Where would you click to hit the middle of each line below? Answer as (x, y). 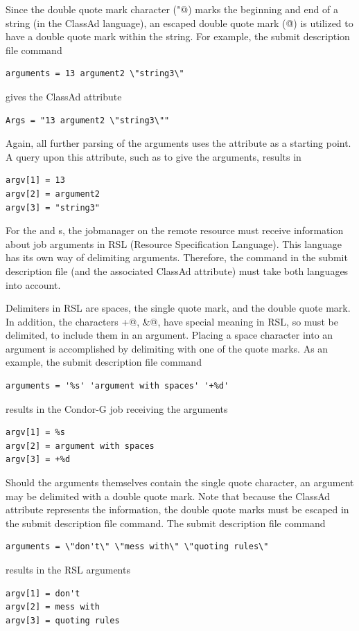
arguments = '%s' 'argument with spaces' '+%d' (117, 386)
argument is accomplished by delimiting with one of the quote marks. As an (167, 348)
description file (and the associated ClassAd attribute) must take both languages (177, 270)
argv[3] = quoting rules (63, 620)
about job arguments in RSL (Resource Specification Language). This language (174, 243)
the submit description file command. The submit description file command (166, 523)
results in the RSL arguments (68, 569)
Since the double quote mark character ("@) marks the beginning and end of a (172, 9)
